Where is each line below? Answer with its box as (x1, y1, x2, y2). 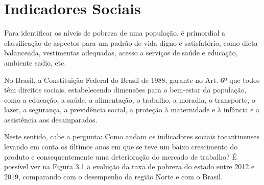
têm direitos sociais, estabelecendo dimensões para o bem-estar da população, (4, 84, 247, 95)
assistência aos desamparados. (4, 114, 98, 125)
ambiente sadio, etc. (4, 57, 66, 68)
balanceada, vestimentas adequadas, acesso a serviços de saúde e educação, (4, 47, 238, 58)
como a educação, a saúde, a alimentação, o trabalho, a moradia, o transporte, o (4, 94, 255, 105)
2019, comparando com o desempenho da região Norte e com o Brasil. (4, 171, 223, 181)
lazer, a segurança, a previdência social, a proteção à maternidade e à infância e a (4, 104, 260, 115)
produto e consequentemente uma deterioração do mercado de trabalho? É (4, 151, 237, 162)
